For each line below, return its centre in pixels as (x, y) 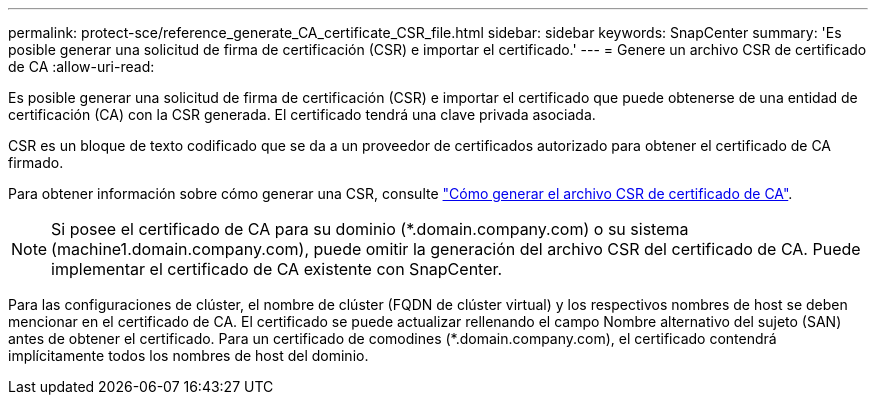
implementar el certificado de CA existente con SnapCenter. (277, 269)
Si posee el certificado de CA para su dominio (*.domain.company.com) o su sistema (370, 229)
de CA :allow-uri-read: (81, 66)
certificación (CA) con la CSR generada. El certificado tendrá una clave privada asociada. (302, 114)
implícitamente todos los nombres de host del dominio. (188, 355)
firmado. (36, 162)
